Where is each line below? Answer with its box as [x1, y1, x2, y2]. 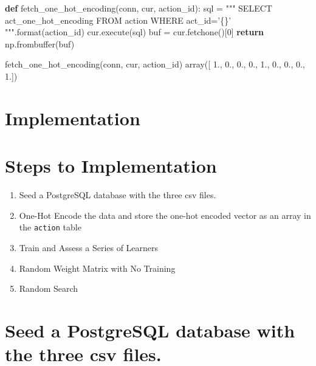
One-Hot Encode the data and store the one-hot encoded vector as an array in [19, 209, 311, 221]
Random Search [19, 282, 78, 295]
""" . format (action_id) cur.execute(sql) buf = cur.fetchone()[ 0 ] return [5, 26, 264, 38]
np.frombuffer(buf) [5, 37, 75, 50]
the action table [19, 221, 81, 233]
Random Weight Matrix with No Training [19, 261, 176, 274]
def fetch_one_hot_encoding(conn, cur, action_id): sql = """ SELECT [5, 2, 272, 14]
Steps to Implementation [5, 153, 217, 178]
